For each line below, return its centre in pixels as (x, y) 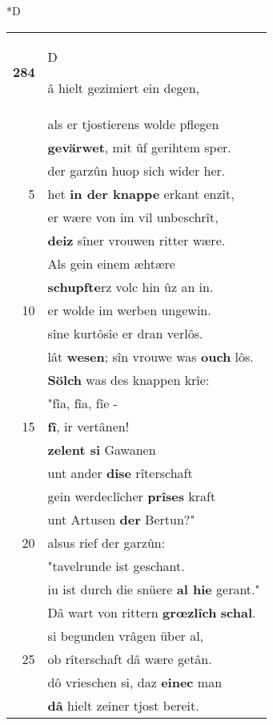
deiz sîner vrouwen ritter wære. (136, 240)
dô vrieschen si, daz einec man (135, 682)
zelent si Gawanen (102, 449)
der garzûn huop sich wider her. (136, 170)
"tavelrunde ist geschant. (116, 565)
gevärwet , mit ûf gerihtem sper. (139, 147)
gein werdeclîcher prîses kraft (132, 496)
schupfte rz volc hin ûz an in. (130, 286)
